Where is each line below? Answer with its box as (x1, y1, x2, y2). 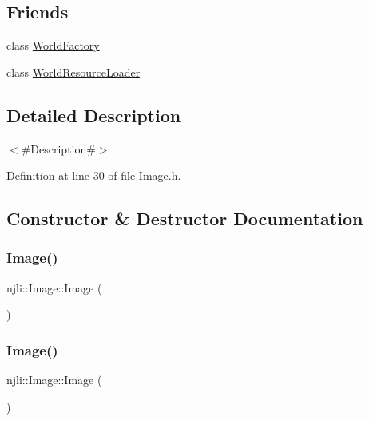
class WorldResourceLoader (6, 63, 141, 80)
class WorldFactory (6, 37, 100, 54)
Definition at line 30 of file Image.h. (6, 167, 181, 184)
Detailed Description (6, 102, 181, 127)
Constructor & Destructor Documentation (6, 206, 363, 231)
